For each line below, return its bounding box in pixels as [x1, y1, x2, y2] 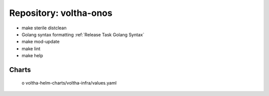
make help [21, 53, 43, 59]
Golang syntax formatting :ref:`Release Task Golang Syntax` [21, 31, 144, 37]
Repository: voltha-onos [9, 7, 113, 18]
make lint [21, 45, 41, 52]
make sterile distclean [21, 25, 67, 31]
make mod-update [21, 39, 60, 45]
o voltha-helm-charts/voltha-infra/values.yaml [21, 80, 117, 86]
